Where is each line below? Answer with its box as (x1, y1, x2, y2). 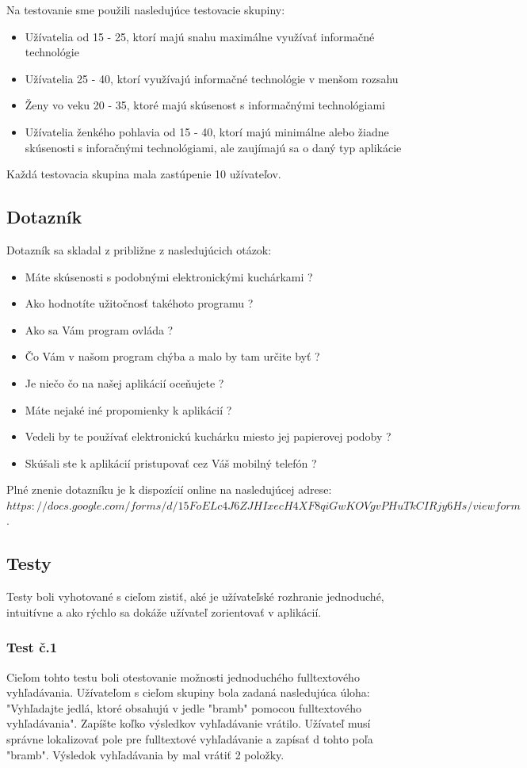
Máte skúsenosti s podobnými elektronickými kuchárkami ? (25, 268, 313, 285)
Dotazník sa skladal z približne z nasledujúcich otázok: (6, 241, 272, 258)
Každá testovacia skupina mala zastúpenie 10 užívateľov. (6, 166, 281, 182)
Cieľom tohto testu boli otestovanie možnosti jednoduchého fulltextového (6, 668, 360, 685)
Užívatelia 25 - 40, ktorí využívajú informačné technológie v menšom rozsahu (25, 70, 399, 86)
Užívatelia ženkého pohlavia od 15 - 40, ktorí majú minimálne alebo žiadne (25, 123, 389, 139)
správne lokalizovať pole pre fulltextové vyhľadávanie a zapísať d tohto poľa (6, 731, 373, 747)
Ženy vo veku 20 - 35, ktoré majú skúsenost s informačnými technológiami (25, 97, 385, 113)
